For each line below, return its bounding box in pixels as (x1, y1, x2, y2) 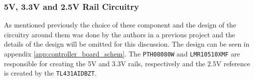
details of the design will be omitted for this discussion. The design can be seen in (4, 39, 250, 49)
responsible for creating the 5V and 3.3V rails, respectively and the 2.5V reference (4, 58, 251, 68)
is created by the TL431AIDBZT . (4, 68, 97, 78)
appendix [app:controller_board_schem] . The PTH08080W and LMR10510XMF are (4, 49, 240, 58)
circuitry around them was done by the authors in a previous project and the (4, 29, 235, 39)
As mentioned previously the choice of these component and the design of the (4, 20, 236, 30)
